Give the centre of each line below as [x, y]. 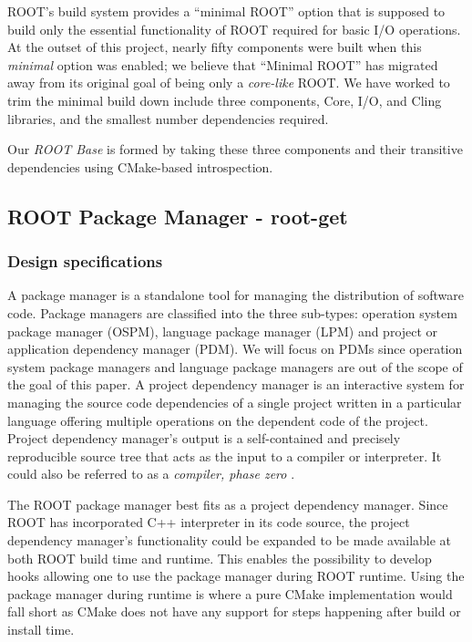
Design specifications [85, 261]
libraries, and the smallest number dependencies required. [168, 118]
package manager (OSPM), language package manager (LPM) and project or [223, 331]
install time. [41, 630]
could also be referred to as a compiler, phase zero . [151, 474]
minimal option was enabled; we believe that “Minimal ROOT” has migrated [223, 64]
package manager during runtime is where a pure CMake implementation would [230, 593]
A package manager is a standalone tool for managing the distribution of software [236, 295]
